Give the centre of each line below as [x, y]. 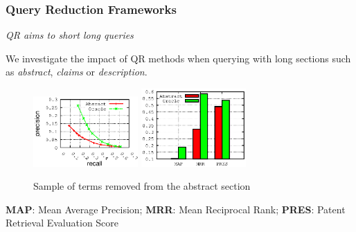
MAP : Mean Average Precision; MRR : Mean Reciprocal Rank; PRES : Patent [176, 209]
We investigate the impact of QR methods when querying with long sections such [178, 58]
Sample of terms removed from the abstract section [142, 186]
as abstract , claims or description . [77, 72]
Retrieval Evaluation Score [62, 223]
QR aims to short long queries [70, 35]
